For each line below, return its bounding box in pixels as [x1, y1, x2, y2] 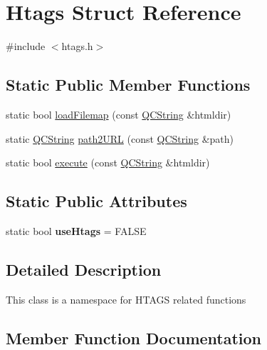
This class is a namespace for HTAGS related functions [6, 291, 246, 306]
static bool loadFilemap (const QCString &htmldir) [6, 106, 231, 121]
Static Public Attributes [6, 190, 187, 212]
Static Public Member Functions [6, 74, 251, 96]
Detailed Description [6, 258, 162, 280]
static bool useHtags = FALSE [6, 223, 147, 238]
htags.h [61, 39, 93, 54]
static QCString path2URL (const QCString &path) [6, 131, 234, 146]
